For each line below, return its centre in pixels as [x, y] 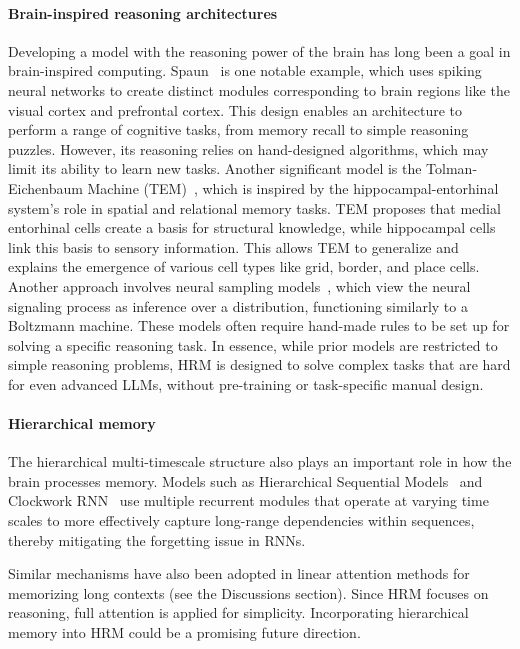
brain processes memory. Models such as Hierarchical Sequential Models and [245, 480]
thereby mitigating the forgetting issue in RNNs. [157, 539]
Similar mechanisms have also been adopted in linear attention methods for [239, 573]
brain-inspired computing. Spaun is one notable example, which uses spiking [245, 70]
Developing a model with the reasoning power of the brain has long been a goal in [259, 50]
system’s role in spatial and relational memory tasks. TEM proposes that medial [254, 207]
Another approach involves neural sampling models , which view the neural [239, 285]
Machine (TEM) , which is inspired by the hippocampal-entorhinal [293, 187]
